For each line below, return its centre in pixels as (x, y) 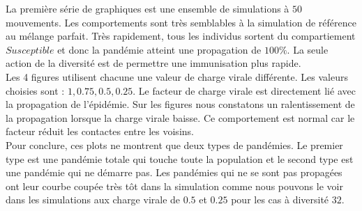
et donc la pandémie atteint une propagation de (159, 49)
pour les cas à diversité (280, 200)
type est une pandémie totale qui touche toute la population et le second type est (180, 158)
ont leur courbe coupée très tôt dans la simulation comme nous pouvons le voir (174, 186)
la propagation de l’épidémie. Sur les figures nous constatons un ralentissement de (180, 104)
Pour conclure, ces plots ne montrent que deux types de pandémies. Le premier (174, 144)
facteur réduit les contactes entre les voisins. (100, 131)
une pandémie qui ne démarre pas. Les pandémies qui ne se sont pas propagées (174, 172)
